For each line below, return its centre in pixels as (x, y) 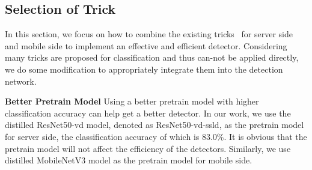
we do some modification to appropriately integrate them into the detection (144, 69)
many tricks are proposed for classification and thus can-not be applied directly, (152, 57)
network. (21, 81)
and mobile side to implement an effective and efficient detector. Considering (146, 45)
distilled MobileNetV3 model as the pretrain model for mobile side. (129, 160)
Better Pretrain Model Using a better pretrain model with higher (132, 101)
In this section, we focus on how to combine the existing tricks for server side (149, 34)
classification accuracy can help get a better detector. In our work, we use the (148, 113)
